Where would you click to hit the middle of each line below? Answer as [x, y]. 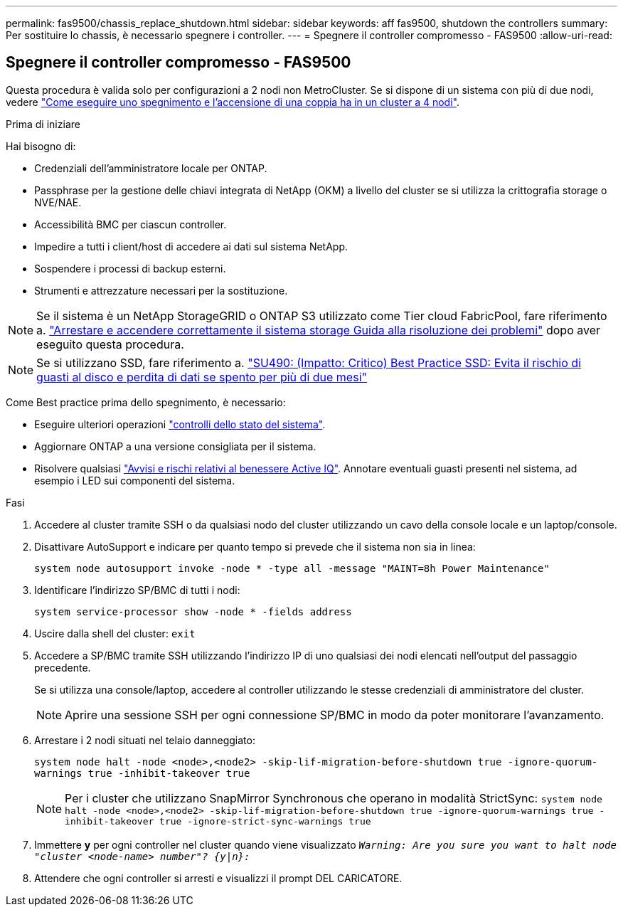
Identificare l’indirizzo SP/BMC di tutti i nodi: [137, 590]
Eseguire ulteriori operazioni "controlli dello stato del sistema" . [180, 424]
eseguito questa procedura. [110, 344]
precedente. [63, 667]
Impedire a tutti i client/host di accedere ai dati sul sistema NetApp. [191, 246]
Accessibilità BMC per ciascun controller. [131, 224]
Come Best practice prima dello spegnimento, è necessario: [146, 402]
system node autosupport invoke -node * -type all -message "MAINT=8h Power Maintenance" [292, 568]
